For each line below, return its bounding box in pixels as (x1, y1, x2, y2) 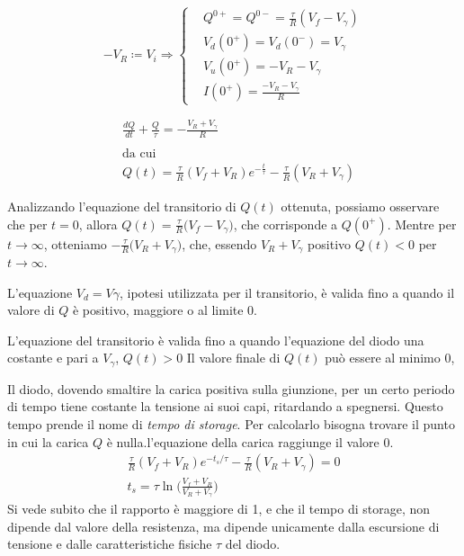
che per (7, 214, 48, 233)
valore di (7, 300, 55, 319)
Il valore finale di (186, 348, 281, 367)
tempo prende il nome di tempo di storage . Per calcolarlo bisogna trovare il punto (7, 415, 455, 434)
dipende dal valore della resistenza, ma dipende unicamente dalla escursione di (7, 516, 440, 535)
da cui (122, 147, 156, 160)
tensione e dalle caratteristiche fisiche (7, 534, 212, 553)
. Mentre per (387, 214, 457, 233)
